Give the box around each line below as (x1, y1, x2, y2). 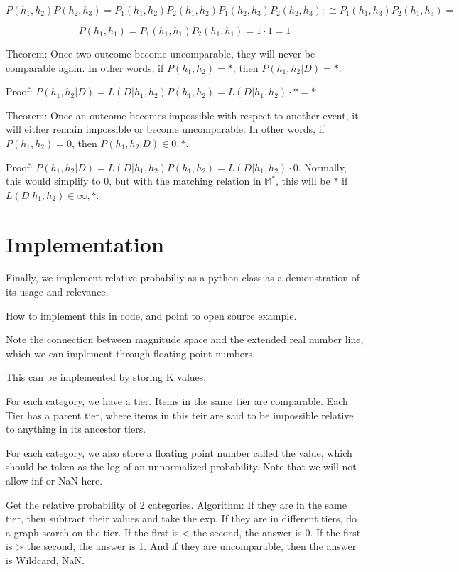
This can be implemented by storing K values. (6, 369, 207, 384)
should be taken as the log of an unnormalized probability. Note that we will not (6, 459, 357, 474)
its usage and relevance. (6, 284, 109, 299)
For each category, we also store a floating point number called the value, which (6, 445, 352, 460)
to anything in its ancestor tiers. (6, 421, 146, 436)
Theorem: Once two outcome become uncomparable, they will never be (6, 46, 315, 60)
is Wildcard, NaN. (6, 552, 85, 567)
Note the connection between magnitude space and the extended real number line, (6, 332, 364, 347)
